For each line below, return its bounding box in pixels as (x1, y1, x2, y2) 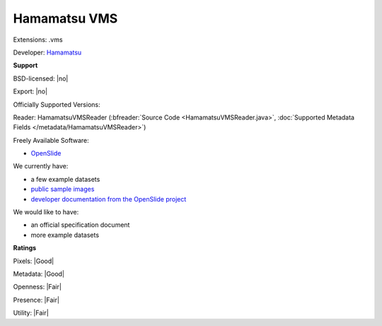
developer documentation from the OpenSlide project (30, 194, 187, 203)
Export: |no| (13, 87, 48, 95)
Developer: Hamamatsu (13, 48, 82, 57)
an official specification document (30, 221, 130, 229)
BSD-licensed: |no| (13, 74, 69, 83)
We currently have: (13, 162, 69, 170)
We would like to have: (13, 208, 79, 216)
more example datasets (30, 231, 99, 239)
